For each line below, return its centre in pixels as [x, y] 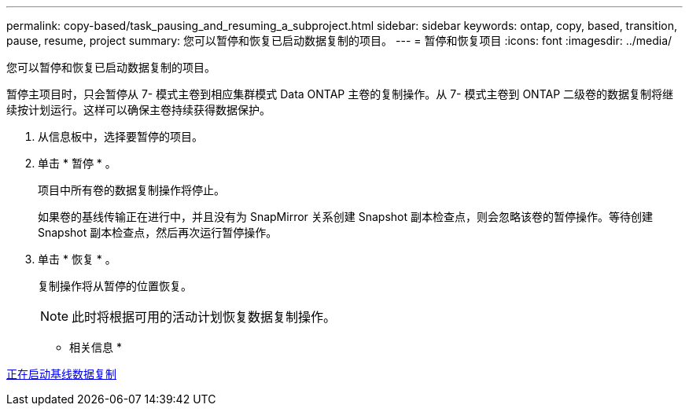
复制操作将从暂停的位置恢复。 [115, 286]
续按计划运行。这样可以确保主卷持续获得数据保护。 [138, 110]
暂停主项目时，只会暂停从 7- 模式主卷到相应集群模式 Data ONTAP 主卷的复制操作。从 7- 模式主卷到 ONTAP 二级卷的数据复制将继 [340, 94]
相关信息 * [96, 347]
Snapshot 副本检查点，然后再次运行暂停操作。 [158, 232]
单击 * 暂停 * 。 [77, 163]
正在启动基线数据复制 [61, 374]
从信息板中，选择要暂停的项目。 [120, 136]
